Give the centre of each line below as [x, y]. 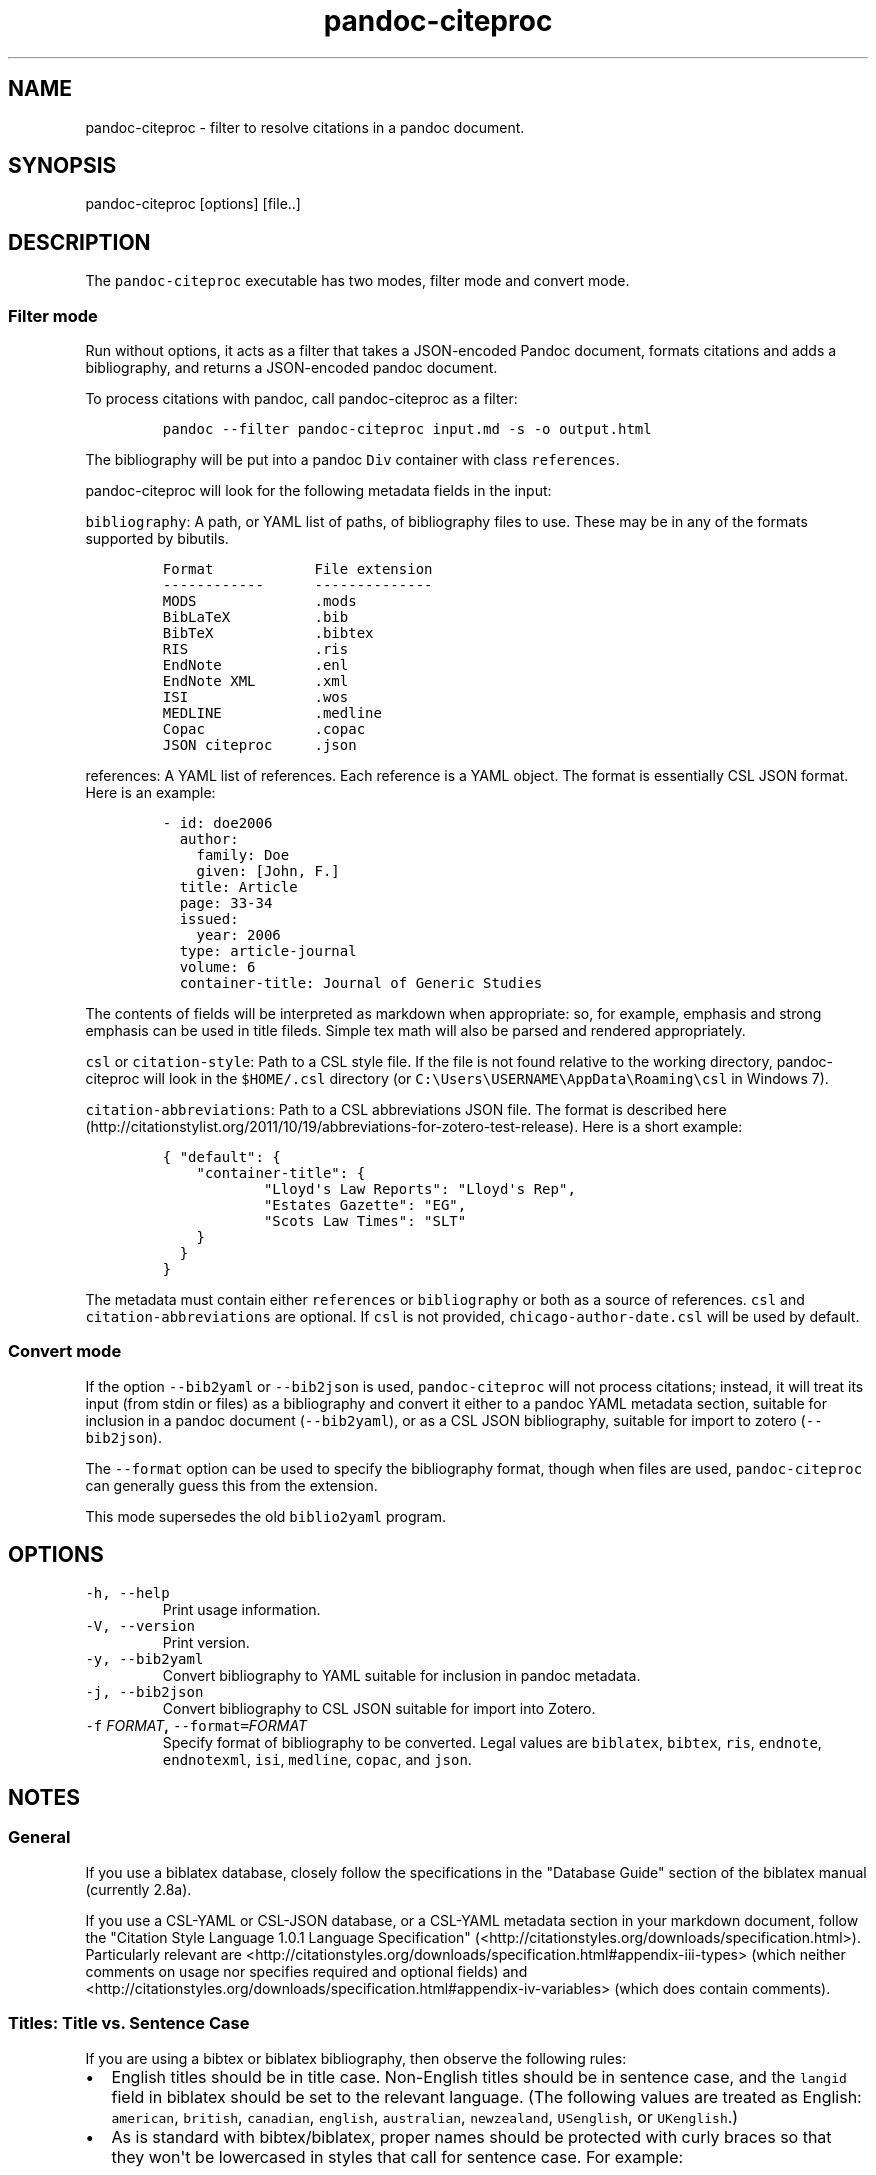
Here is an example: [150, 793]
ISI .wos [255, 697]
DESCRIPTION [79, 242]
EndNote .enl [255, 665]
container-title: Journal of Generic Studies [361, 983]
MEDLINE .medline [272, 713]
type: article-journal [268, 951]
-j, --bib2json [144, 1691]
